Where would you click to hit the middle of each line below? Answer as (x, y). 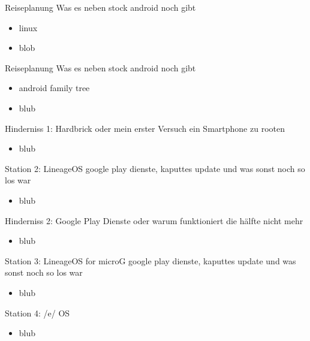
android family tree (54, 88)
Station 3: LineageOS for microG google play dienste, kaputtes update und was (151, 260)
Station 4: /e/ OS (37, 313)
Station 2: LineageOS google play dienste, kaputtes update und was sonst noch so (155, 168)
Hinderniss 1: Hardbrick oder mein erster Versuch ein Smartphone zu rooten (145, 128)
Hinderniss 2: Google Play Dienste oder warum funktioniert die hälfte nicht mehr (154, 220)
